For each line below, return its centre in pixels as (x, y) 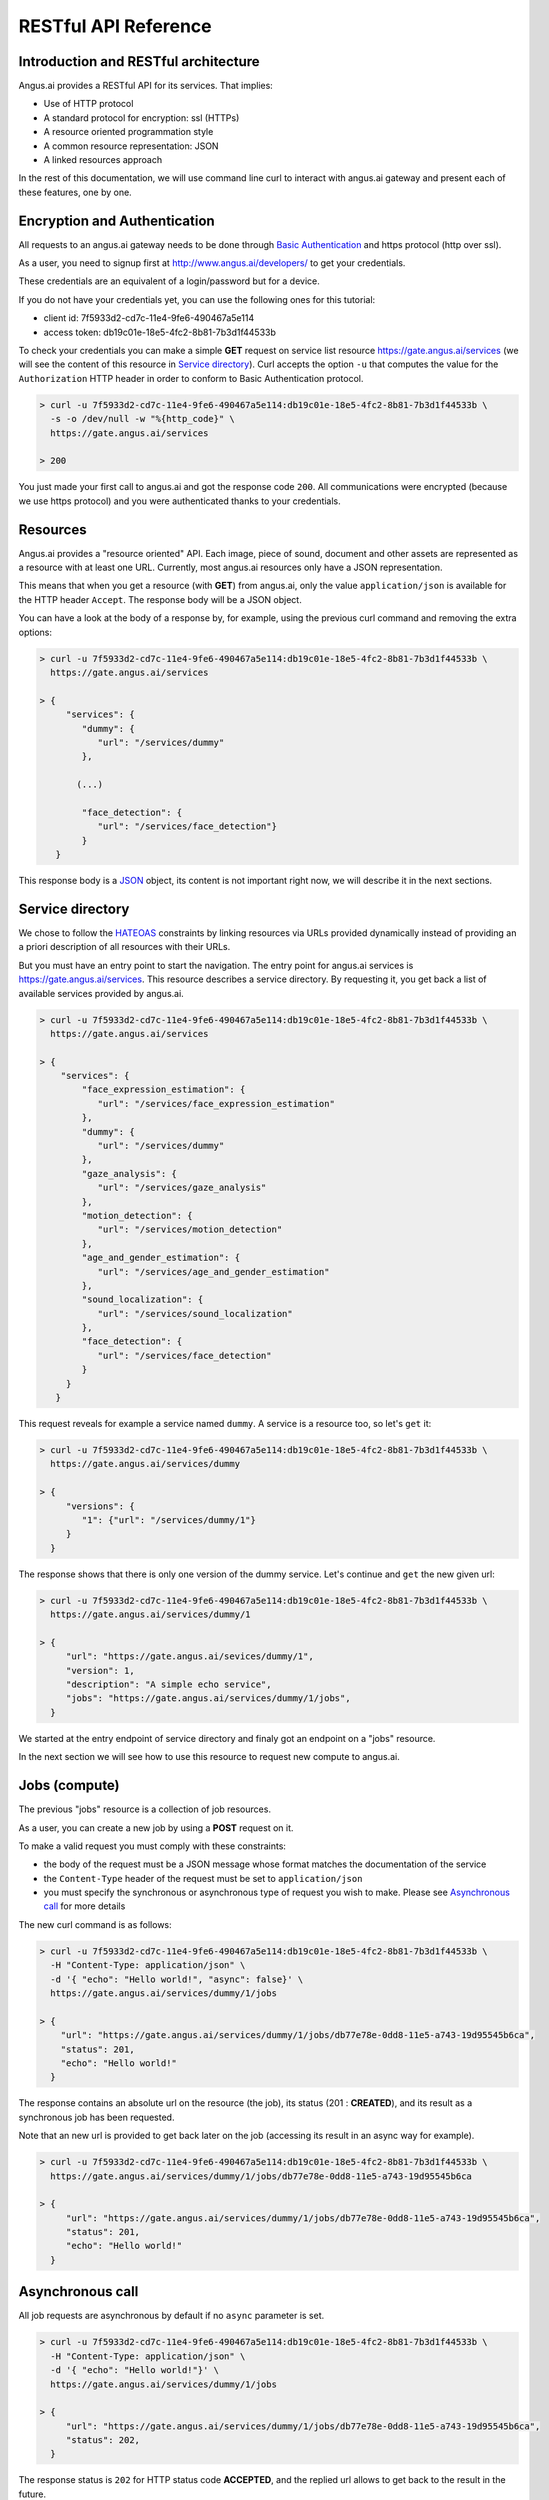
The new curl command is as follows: (95, 1924)
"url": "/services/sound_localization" (195, 1313)
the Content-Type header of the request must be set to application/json (203, 1878)
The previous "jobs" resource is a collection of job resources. (145, 1809)
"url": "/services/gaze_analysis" (182, 1188)
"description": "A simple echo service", (168, 1684)
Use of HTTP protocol (88, 104)
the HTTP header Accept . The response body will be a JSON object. (160, 599)
